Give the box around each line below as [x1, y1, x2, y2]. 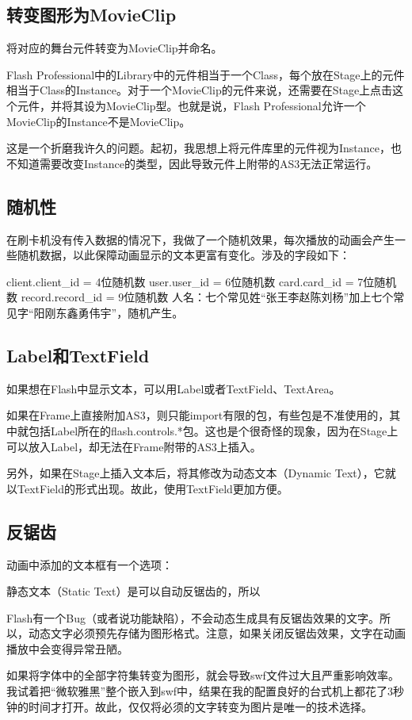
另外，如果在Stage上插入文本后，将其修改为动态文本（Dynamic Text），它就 [6, 465, 396, 481]
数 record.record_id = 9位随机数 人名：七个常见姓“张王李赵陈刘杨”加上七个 [6, 289, 394, 305]
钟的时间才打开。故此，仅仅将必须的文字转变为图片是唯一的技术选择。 [6, 698, 372, 714]
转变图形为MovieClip [6, 2, 177, 27]
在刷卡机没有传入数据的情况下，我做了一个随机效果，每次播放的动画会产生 [6, 231, 395, 247]
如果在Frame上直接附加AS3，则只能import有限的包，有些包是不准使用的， [6, 407, 390, 423]
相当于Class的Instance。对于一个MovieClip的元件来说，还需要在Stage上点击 [6, 82, 393, 98]
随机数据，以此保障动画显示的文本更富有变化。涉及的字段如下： [17, 247, 350, 263]
